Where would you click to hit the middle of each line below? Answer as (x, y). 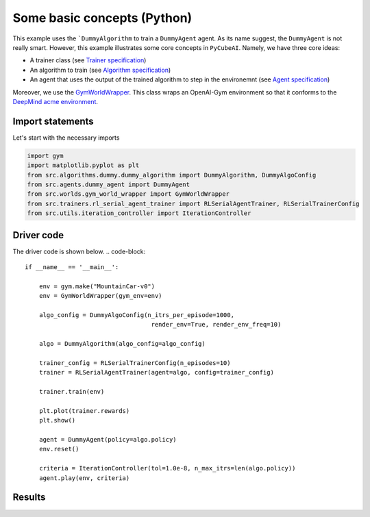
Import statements (53, 121)
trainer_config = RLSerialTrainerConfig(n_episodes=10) (135, 363)
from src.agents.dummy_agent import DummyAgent (108, 184)
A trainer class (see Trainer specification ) (88, 60)
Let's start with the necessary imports (66, 138)
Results (29, 497)
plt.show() (57, 420)
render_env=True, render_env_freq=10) (216, 325)
